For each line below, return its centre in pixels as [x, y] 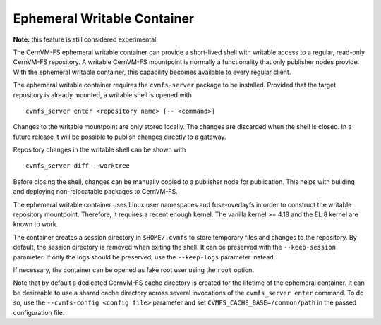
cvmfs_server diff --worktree [78, 166]
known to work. [36, 224]
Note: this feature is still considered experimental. [86, 39]
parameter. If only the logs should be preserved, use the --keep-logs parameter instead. [144, 257]
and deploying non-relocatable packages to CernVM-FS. [95, 192]
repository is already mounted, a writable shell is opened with [102, 94]
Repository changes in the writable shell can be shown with [99, 150]
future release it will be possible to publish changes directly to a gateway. [120, 137]
